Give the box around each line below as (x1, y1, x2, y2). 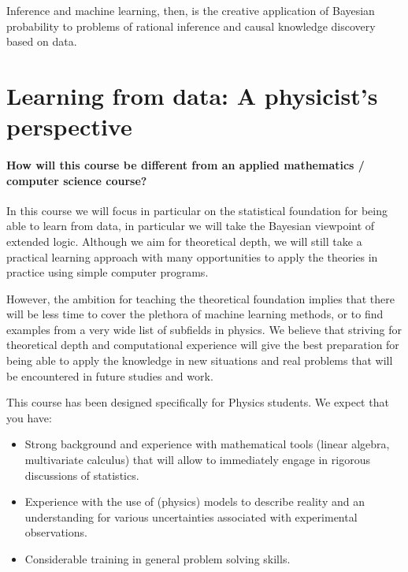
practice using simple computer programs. (6, 264, 209, 280)
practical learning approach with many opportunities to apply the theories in (6, 248, 378, 265)
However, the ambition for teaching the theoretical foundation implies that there (6, 290, 395, 306)
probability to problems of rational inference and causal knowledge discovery (6, 17, 376, 34)
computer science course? (6, 172, 147, 188)
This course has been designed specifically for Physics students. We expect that (6, 394, 389, 410)
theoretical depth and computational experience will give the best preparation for (6, 336, 399, 353)
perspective (6, 110, 132, 143)
